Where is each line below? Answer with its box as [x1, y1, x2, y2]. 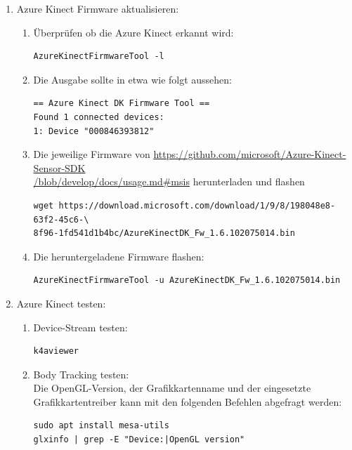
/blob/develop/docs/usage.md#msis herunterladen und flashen [33, 174, 305, 189]
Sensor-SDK [33, 160, 86, 175]
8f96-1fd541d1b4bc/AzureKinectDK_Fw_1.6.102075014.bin [33, 228, 295, 239]
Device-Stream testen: [33, 319, 128, 334]
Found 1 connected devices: [33, 112, 164, 122]
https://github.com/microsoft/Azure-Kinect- [153, 147, 346, 161]
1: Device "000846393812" [33, 126, 155, 136]
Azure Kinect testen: [16, 296, 106, 310]
